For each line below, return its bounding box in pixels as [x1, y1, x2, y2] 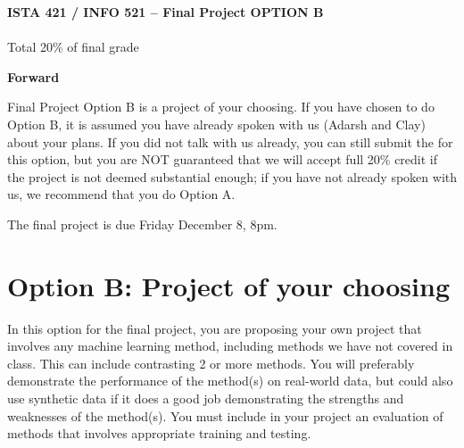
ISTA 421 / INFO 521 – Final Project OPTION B [7, 3, 324, 21]
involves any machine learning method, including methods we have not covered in [7, 336, 453, 355]
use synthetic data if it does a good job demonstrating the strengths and [7, 389, 404, 408]
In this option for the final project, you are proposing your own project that [7, 319, 422, 337]
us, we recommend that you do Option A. [7, 185, 236, 203]
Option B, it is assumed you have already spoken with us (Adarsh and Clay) [7, 114, 426, 133]
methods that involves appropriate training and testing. [7, 424, 311, 443]
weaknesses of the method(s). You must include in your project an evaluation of [7, 406, 443, 425]
